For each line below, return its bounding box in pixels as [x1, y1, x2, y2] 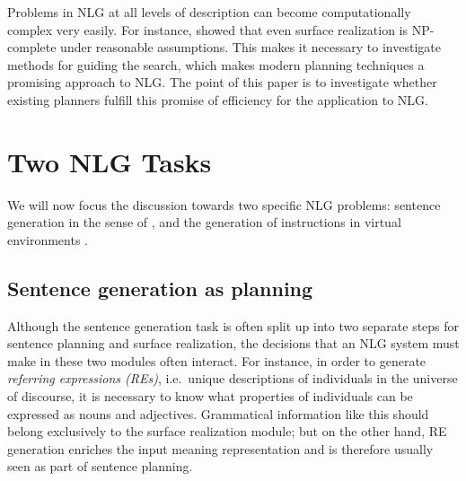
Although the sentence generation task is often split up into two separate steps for [7, 316, 460, 335]
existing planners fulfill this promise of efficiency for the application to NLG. [7, 90, 428, 109]
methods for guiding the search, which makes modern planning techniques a [7, 55, 425, 74]
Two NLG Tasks [7, 143, 212, 179]
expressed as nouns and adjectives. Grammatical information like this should [7, 404, 429, 423]
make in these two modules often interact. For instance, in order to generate [7, 351, 426, 370]
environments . [7, 230, 88, 249]
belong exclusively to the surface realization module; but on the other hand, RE [7, 422, 447, 441]
